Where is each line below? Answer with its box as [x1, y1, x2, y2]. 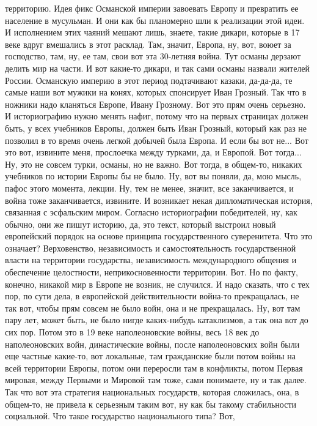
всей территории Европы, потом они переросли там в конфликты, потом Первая [5, 361, 303, 374]
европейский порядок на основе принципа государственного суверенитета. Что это [5, 230, 313, 242]
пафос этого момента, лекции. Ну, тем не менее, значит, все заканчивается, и [5, 181, 294, 194]
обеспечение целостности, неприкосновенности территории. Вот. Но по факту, [5, 266, 298, 278]
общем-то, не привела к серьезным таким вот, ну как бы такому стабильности [5, 397, 297, 410]
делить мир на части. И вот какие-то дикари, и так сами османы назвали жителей [5, 61, 310, 74]
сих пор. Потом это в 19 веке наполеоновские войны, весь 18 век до [5, 326, 260, 338]
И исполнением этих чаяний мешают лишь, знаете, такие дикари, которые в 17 [5, 26, 300, 39]
